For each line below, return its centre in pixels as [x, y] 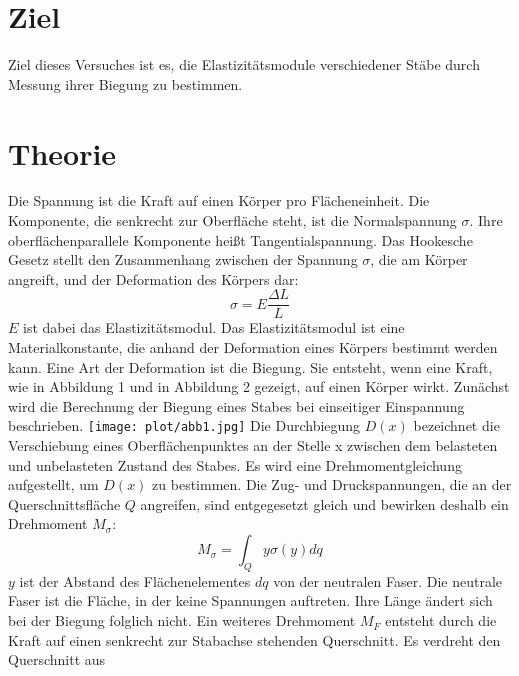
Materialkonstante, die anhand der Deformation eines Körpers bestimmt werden [253, 347]
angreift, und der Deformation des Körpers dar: [153, 278]
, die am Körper [419, 259]
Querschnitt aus [57, 659]
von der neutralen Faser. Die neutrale [388, 580]
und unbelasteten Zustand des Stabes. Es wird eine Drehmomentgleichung [235, 464]
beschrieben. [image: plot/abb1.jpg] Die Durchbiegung [184, 425]
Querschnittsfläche [64, 503]
